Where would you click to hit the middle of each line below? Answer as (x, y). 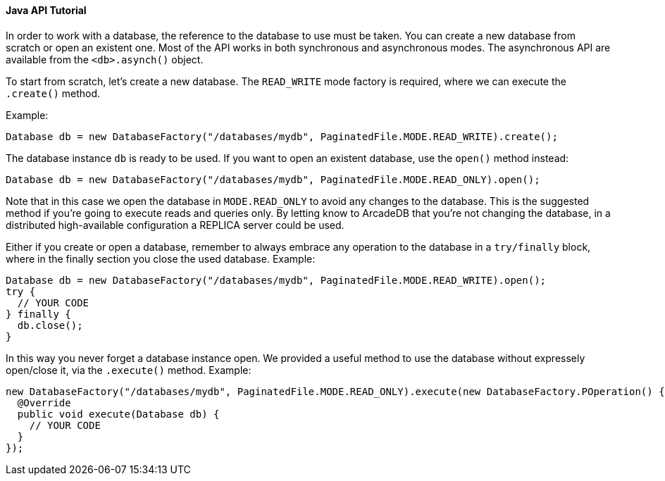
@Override (44, 402)
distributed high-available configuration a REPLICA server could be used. (175, 225)
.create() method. (53, 93)
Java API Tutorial (46, 10)
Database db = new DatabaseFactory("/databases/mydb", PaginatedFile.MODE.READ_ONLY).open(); (273, 179)
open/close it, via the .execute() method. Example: (129, 370)
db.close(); (50, 325)
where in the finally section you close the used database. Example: (161, 258)
